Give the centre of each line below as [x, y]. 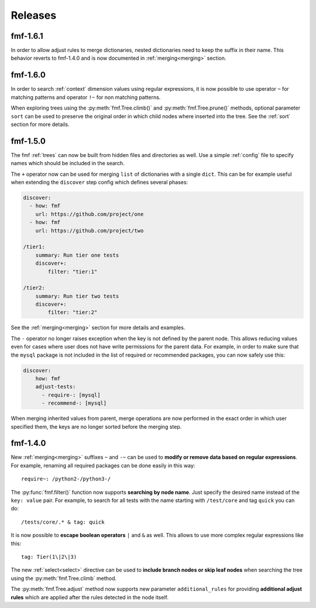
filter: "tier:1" [73, 271]
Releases [34, 15]
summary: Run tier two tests [77, 296]
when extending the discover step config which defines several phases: [99, 182]
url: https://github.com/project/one [90, 214]
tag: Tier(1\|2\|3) [49, 557]
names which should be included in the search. [68, 163]
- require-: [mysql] [71, 395]
